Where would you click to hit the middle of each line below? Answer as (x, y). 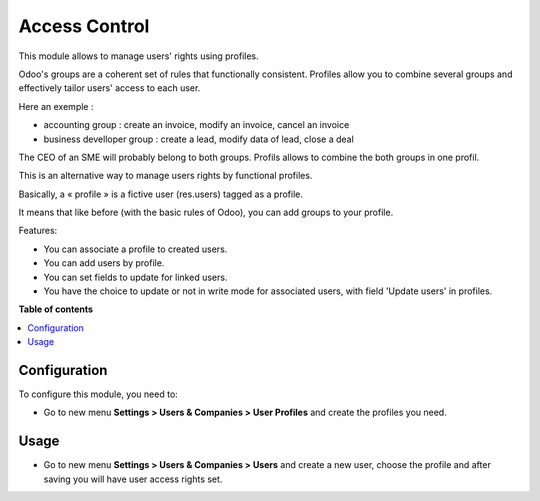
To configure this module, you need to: (98, 394)
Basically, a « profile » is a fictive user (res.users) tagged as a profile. (161, 194)
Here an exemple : (56, 106)
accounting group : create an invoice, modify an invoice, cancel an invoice (196, 125)
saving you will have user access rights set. (133, 479)
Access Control (84, 26)
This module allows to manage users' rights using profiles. (138, 56)
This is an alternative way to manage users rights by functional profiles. (165, 176)
